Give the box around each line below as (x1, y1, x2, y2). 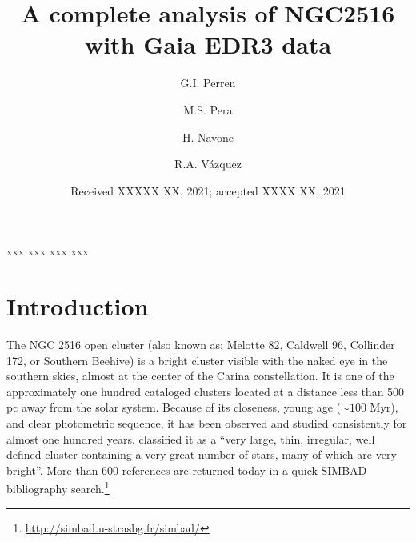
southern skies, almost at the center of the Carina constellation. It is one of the (6, 367, 394, 384)
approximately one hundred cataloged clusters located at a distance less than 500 (6, 383, 405, 399)
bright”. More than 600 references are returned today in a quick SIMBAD (6, 461, 367, 478)
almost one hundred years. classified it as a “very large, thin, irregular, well (6, 430, 375, 447)
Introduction (6, 290, 149, 323)
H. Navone (182, 128, 234, 145)
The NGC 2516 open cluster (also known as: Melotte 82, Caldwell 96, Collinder (6, 336, 395, 352)
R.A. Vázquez (174, 155, 242, 172)
